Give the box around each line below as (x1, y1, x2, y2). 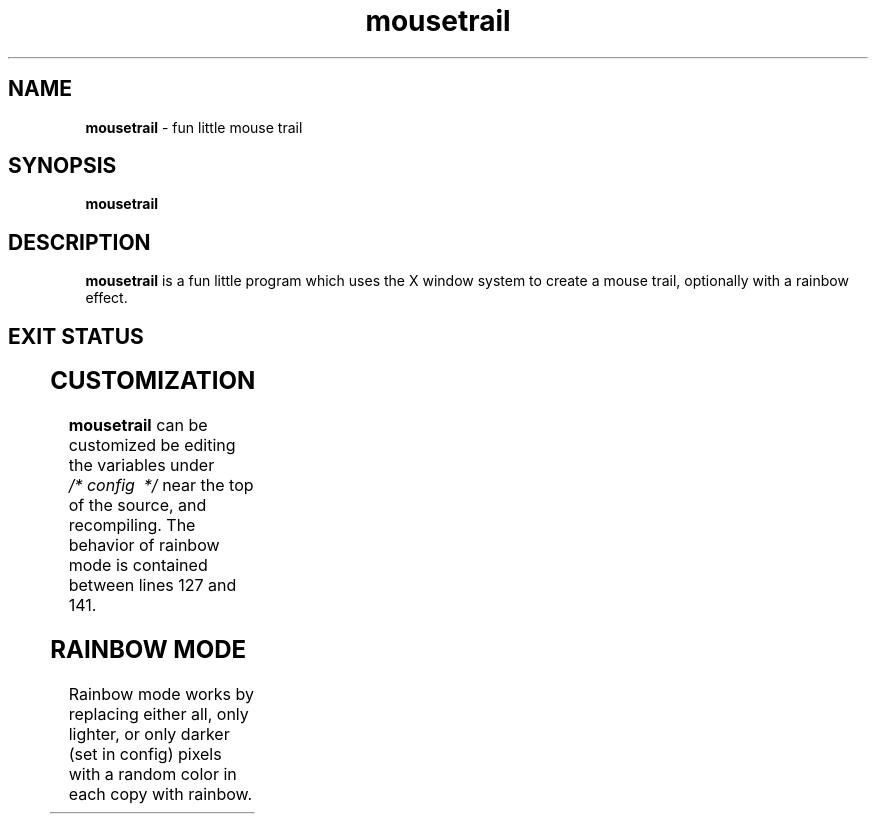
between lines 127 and (68, 575, 237, 596)
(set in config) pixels (68, 743, 222, 764)
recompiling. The (68, 515, 196, 536)
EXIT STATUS (8, 323, 144, 349)
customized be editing (68, 435, 236, 456)
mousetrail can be (68, 415, 208, 436)
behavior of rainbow (68, 535, 220, 556)
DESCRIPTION (8, 229, 151, 255)
